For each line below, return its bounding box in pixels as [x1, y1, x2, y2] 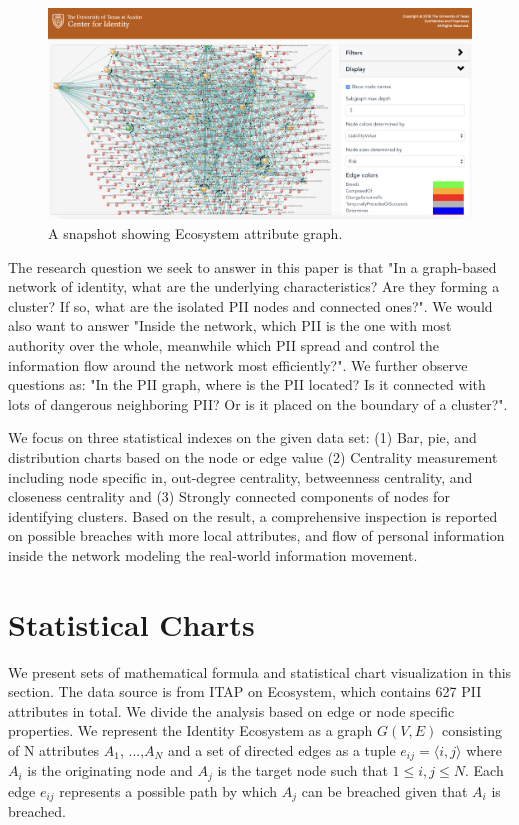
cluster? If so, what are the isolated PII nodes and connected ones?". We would [8, 295, 493, 316]
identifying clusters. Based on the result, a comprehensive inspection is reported [8, 505, 498, 526]
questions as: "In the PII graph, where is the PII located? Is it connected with [8, 374, 486, 395]
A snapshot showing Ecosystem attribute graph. [48, 222, 343, 243]
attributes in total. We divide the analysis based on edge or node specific [8, 700, 455, 721]
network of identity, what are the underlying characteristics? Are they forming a [8, 276, 500, 297]
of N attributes [8, 739, 100, 760]
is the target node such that [217, 760, 388, 781]
